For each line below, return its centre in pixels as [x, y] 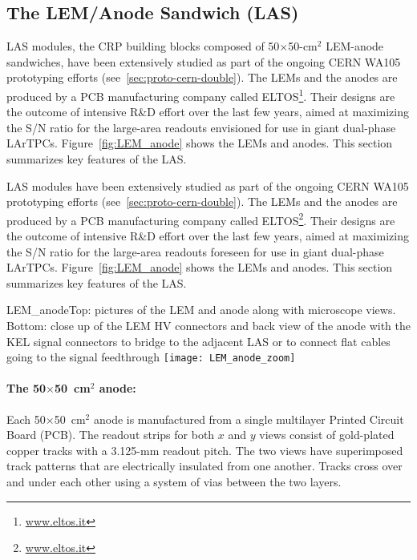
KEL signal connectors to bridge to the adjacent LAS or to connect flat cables [198, 341]
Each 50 [26, 419]
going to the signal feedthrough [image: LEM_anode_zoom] [151, 357]
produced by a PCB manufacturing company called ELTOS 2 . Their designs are [201, 219]
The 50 [26, 388]
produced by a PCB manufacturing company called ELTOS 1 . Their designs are [201, 95]
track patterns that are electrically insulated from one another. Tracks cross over [204, 466]
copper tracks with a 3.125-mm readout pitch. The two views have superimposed [205, 450]
